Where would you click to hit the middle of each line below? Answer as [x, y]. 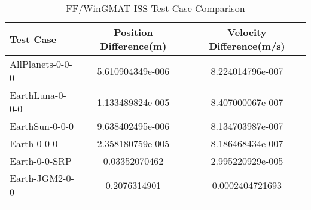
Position [133, 32]
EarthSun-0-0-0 [42, 126]
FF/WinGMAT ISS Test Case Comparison [155, 8]
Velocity [247, 32]
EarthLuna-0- [38, 95]
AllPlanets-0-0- [41, 64]
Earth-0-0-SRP [41, 161]
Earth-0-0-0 [34, 143]
